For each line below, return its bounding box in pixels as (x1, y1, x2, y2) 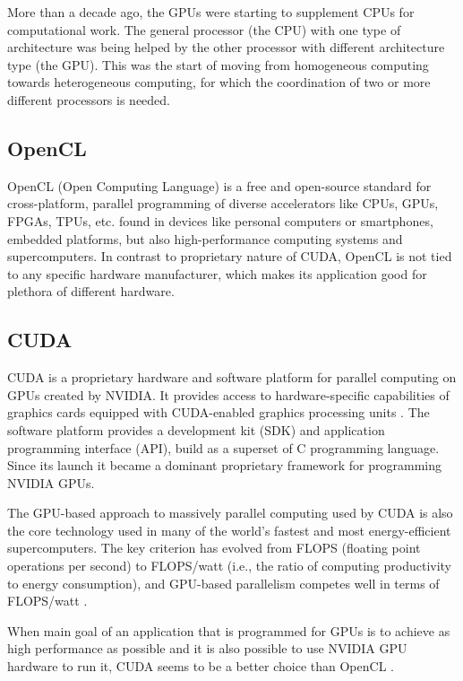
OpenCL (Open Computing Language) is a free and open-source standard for (7, 176, 432, 195)
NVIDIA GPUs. (7, 473, 95, 492)
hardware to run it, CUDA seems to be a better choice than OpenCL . (7, 657, 394, 676)
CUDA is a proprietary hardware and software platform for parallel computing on (7, 368, 457, 387)
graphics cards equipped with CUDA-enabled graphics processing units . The (7, 403, 430, 422)
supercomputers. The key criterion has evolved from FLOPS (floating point (7, 538, 421, 557)
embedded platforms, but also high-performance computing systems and (7, 229, 403, 248)
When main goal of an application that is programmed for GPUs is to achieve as (7, 621, 450, 640)
